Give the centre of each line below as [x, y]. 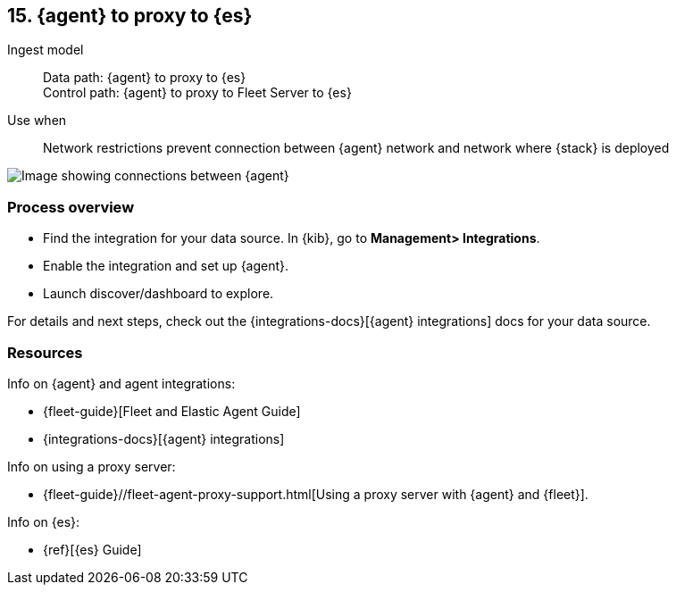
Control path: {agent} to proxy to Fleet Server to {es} [197, 93]
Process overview [71, 207]
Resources [45, 352]
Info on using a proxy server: [92, 466]
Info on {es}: [44, 521]
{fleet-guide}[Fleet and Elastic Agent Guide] [172, 411]
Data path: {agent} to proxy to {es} [145, 78]
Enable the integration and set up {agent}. [166, 266]
